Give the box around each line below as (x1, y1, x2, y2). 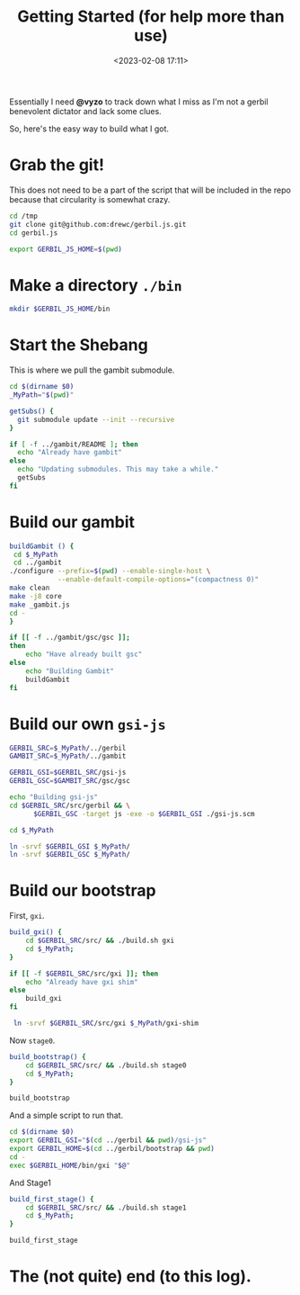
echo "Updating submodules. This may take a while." (17, 465, 219, 474)
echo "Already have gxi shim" (25, 977, 139, 986)
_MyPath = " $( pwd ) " (9, 391, 75, 400)
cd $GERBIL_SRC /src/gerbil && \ (9, 801, 130, 810)
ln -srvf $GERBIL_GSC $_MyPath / (9, 850, 130, 859)
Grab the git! (9, 155, 105, 175)
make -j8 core (9, 591, 63, 600)
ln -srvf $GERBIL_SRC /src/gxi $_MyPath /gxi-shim (13, 1019, 199, 1028)
